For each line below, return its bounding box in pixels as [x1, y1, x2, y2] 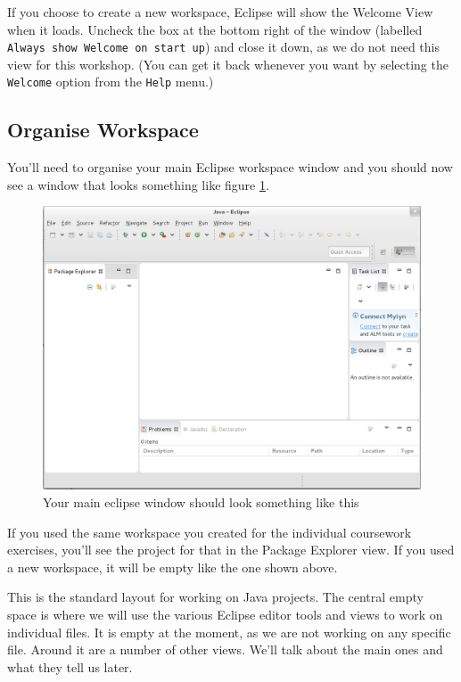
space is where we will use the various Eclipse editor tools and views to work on [7, 605, 443, 624]
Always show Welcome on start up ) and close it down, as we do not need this [7, 37, 440, 56]
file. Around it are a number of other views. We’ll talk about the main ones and [7, 640, 443, 659]
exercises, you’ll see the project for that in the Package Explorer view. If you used [7, 540, 455, 559]
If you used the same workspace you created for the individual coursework [7, 522, 412, 541]
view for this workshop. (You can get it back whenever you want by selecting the [7, 54, 449, 73]
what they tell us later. [7, 657, 133, 676]
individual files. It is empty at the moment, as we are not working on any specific [7, 622, 451, 641]
